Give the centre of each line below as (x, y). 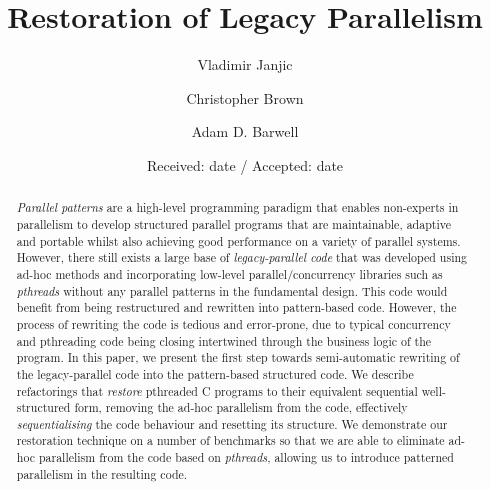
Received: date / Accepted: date (245, 164)
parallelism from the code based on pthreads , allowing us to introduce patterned (246, 457)
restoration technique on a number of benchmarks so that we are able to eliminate (230, 440)
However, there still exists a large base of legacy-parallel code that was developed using (242, 257)
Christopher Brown (245, 97)
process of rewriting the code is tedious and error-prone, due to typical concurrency (233, 323)
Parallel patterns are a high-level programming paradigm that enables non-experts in (237, 207)
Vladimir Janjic (245, 64)
